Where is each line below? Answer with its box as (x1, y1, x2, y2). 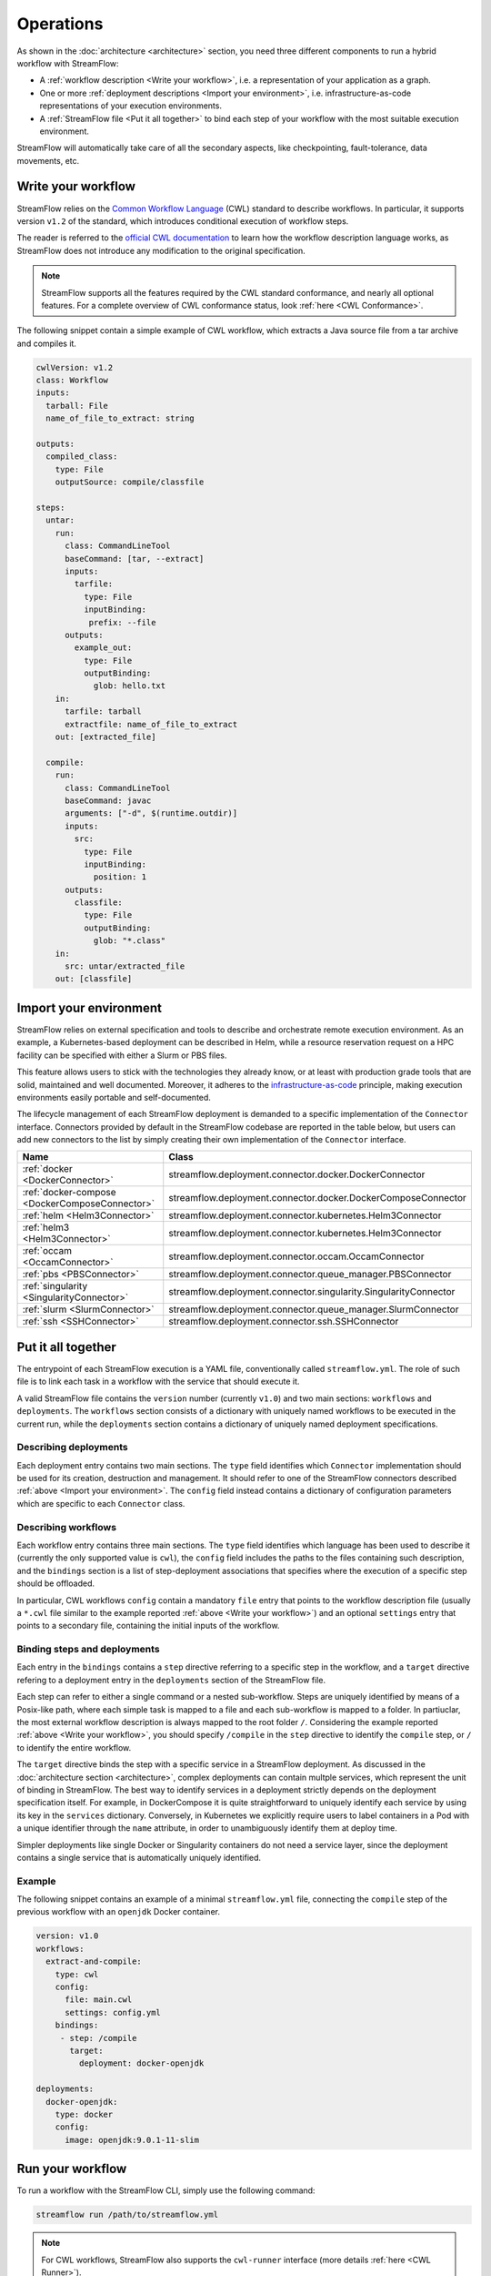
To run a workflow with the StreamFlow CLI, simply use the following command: (16, 2185, 316, 2196)
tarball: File (45, 401, 109, 411)
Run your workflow (16, 2161, 127, 2177)
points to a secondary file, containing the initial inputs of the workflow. (16, 1621, 280, 1631)
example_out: (74, 643, 133, 653)
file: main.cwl (65, 1995, 133, 2005)
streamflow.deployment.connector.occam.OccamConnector (168, 1250, 425, 1263)
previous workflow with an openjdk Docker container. (16, 1906, 220, 1917)
